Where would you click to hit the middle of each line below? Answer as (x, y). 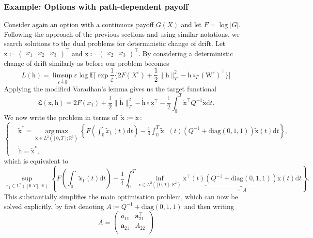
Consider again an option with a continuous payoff (79, 24)
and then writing (209, 206)
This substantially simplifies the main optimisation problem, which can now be (121, 196)
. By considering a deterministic (186, 53)
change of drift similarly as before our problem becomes (86, 63)
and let (191, 24)
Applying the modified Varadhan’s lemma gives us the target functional (110, 88)
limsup (63, 75)
